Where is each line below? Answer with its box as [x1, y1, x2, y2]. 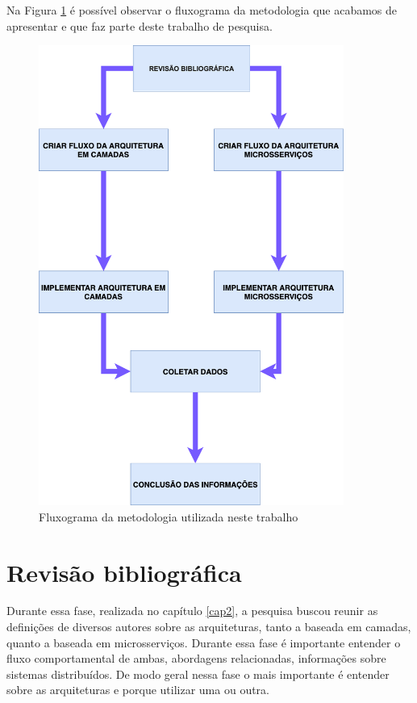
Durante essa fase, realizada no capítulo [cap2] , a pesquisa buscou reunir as [6, 602, 378, 619]
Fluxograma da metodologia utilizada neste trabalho [39, 508, 298, 525]
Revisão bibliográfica [6, 555, 242, 588]
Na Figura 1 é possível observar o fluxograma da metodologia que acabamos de [6, 2, 398, 18]
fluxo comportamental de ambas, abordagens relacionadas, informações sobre [6, 650, 386, 667]
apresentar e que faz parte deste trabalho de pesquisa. [6, 17, 273, 34]
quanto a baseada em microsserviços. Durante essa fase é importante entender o [6, 634, 401, 651]
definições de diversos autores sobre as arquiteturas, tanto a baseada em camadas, [6, 618, 411, 635]
